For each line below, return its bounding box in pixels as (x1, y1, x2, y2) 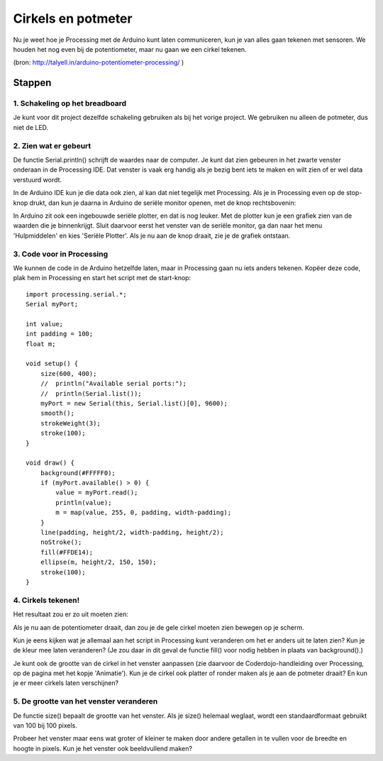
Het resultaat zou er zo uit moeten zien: (13, 610, 129, 618)
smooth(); (40, 409, 74, 418)
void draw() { (26, 459, 74, 467)
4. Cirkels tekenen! (13, 595, 80, 605)
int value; (26, 320, 64, 328)
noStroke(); (40, 538, 82, 546)
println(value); (55, 499, 112, 506)
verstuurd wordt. (13, 175, 62, 184)
